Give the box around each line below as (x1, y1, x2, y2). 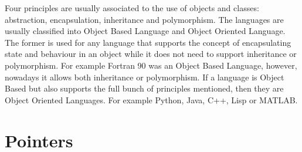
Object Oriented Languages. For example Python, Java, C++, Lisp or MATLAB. (5, 93, 298, 106)
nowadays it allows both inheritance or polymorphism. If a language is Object (5, 70, 284, 83)
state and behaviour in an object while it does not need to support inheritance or (5, 48, 297, 60)
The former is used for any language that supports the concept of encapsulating (5, 36, 291, 48)
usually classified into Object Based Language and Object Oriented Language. (5, 25, 286, 37)
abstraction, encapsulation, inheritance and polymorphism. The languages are (5, 13, 284, 25)
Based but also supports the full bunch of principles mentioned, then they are (5, 82, 284, 94)
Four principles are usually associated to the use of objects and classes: (5, 2, 259, 13)
